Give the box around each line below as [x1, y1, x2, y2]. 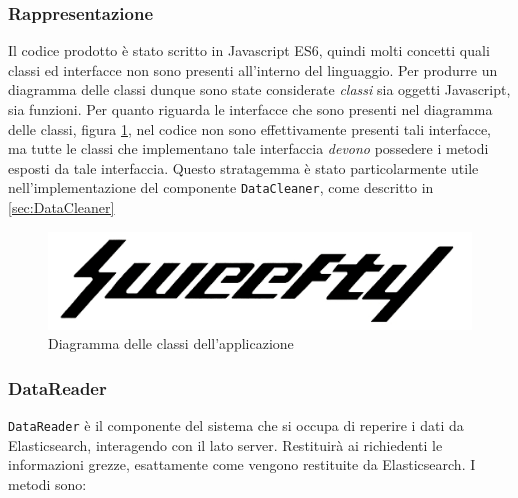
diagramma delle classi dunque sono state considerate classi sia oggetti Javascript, [8, 79, 511, 100]
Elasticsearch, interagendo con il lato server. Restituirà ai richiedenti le [8, 434, 443, 455]
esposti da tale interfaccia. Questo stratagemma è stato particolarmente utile [8, 157, 479, 178]
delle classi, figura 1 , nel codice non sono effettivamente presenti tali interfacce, [8, 118, 491, 139]
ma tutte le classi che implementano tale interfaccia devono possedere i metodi [8, 138, 489, 159]
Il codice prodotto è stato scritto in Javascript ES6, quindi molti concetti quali [8, 40, 490, 61]
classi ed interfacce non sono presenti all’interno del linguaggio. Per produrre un [8, 59, 498, 80]
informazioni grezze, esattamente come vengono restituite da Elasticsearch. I [8, 454, 476, 475]
